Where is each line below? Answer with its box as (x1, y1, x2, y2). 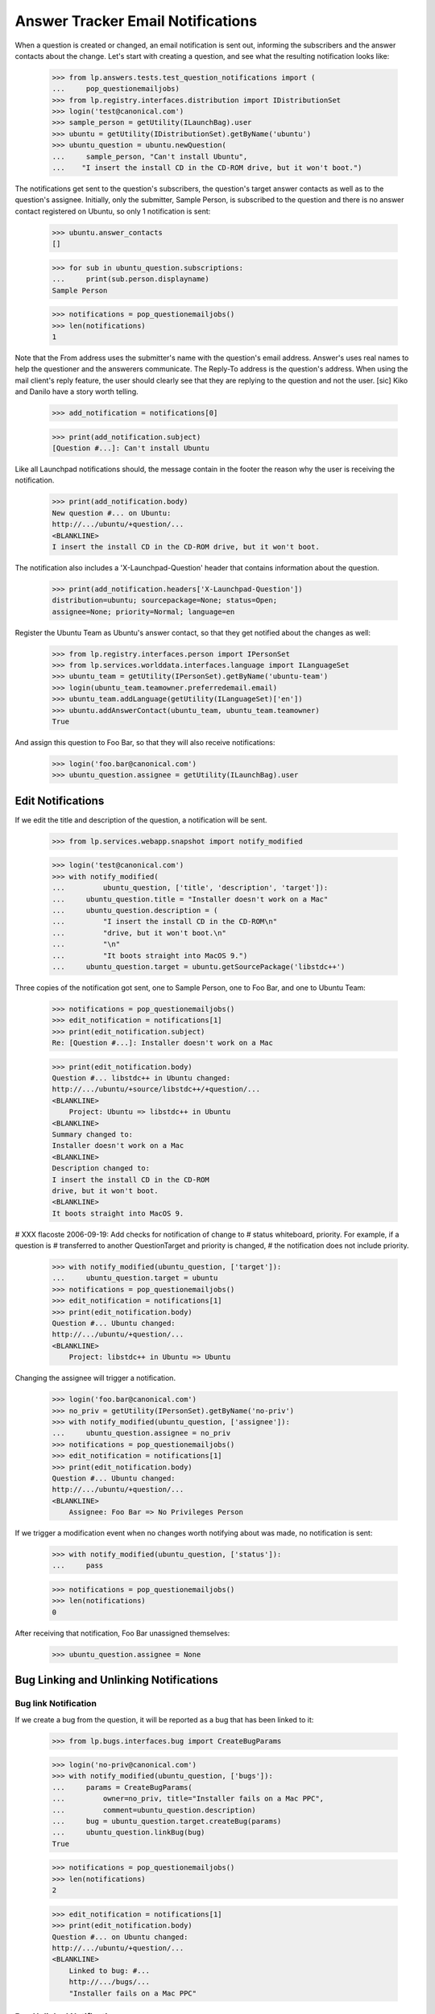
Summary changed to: (52, 1130, 133, 1139)
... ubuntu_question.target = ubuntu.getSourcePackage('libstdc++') (52, 962, 346, 971)
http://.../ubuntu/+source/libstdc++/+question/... (52, 1084, 261, 1094)
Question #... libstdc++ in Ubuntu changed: (52, 1074, 231, 1083)
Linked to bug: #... (68, 1966, 151, 1975)
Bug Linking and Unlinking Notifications (14, 1673, 218, 1687)
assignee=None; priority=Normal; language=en (52, 607, 235, 616)
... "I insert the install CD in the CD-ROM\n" (52, 917, 278, 926)
